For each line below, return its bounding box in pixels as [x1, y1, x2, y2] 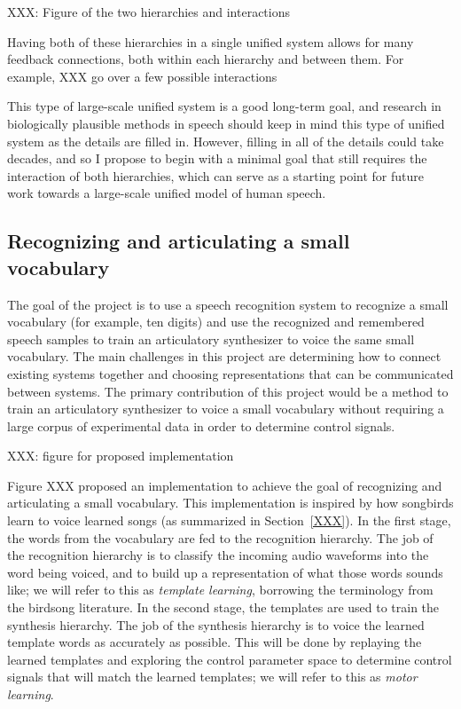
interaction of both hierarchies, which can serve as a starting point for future [7, 166, 424, 185]
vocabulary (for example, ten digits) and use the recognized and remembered [7, 312, 425, 331]
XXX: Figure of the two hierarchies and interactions [7, 3, 291, 20]
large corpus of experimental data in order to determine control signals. [7, 416, 395, 435]
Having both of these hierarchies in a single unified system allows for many [7, 32, 414, 51]
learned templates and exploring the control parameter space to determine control [7, 650, 452, 668]
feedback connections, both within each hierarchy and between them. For [7, 50, 404, 68]
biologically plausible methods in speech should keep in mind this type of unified [7, 114, 445, 132]
